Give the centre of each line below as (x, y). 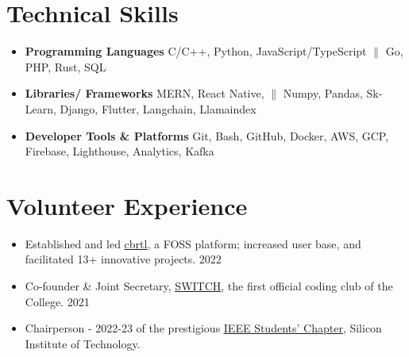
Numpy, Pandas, (323, 93)
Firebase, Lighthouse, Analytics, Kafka (120, 151)
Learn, (41, 108)
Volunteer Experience (127, 205)
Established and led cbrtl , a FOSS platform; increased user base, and (193, 243)
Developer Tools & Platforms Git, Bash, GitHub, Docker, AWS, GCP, (207, 135)
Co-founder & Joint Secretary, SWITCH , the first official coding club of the (209, 286)
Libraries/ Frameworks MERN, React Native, (145, 93)
